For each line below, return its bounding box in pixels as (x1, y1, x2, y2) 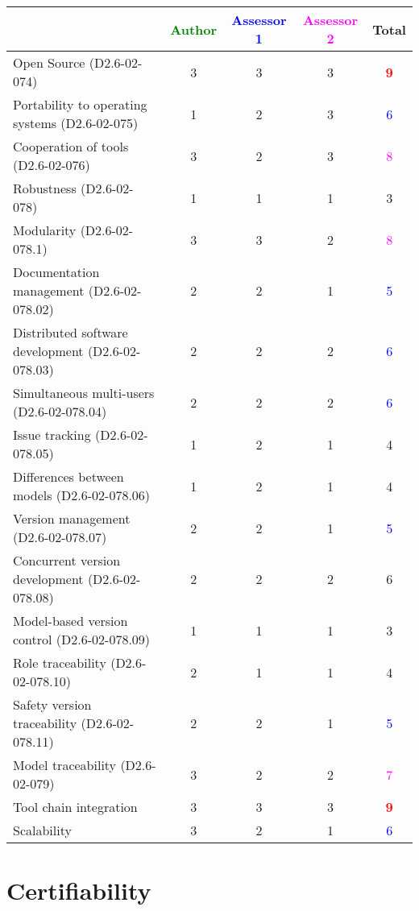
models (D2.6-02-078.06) (13, 486, 151, 504)
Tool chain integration (13, 797, 138, 816)
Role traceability (13, 653, 106, 672)
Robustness (13, 179, 77, 197)
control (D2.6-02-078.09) (13, 630, 151, 648)
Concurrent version (13, 551, 121, 569)
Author (170, 19, 218, 39)
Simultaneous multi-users (13, 383, 155, 402)
